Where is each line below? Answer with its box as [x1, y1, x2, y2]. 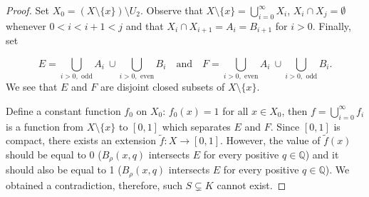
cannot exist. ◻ [217, 177, 286, 192]
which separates [162, 118, 231, 133]
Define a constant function [6, 103, 121, 118]
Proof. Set [6, 3, 49, 17]
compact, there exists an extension [6, 133, 157, 148]
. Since [270, 118, 300, 133]
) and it [305, 146, 339, 161]
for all [222, 103, 249, 118]
